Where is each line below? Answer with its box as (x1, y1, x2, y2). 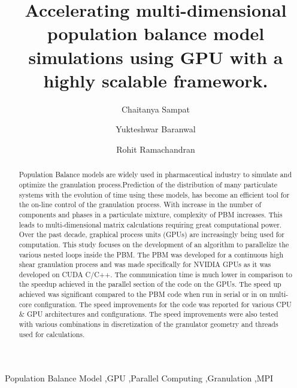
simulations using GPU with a (28, 44, 283, 69)
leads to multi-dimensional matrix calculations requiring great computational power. (19, 219, 282, 229)
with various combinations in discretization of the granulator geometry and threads (19, 319, 278, 329)
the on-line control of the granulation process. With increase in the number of (19, 199, 262, 210)
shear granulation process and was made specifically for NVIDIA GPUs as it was (19, 259, 271, 269)
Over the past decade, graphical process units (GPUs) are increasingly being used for (19, 229, 284, 240)
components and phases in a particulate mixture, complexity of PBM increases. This (19, 209, 283, 219)
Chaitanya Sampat (122, 102, 190, 115)
